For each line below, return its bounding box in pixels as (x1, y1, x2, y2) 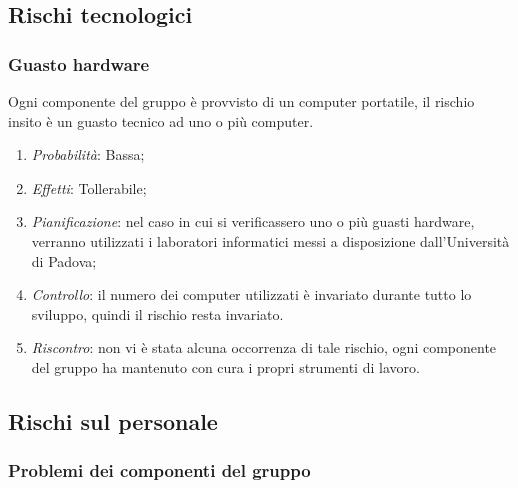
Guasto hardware (8, 51, 150, 76)
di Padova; (31, 250, 97, 271)
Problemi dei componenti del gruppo (8, 458, 311, 483)
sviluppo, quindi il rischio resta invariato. (31, 303, 284, 324)
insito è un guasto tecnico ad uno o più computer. (8, 110, 314, 131)
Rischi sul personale (8, 405, 218, 436)
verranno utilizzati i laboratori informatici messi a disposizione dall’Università (31, 230, 510, 251)
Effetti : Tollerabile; (31, 177, 147, 198)
